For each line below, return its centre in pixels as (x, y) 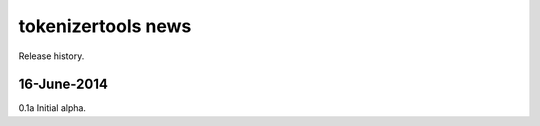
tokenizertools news (105, 26)
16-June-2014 (63, 84)
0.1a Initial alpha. (52, 108)
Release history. (51, 56)
